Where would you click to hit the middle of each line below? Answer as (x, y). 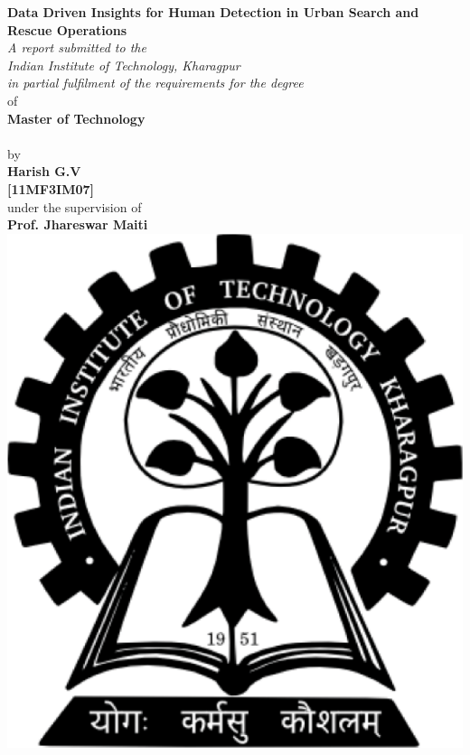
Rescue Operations (67, 29)
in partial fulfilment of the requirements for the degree (155, 83)
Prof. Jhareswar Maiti (78, 224)
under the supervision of (75, 206)
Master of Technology (76, 118)
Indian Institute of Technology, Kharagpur (124, 65)
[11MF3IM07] (51, 188)
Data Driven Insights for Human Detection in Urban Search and (213, 12)
